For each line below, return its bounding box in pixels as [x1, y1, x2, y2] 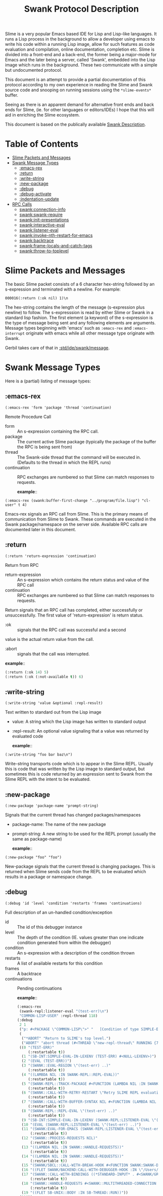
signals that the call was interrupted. [17, 651, 90, 657]
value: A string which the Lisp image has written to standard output [12, 718, 147, 725]
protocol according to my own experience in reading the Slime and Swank [5, 82, 153, 88]
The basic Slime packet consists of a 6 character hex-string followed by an [5, 281, 155, 287]
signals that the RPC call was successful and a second [17, 627, 126, 633]
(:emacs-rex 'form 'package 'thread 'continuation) [5, 405, 112, 410]
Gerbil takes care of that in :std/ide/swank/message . [5, 345, 110, 351]
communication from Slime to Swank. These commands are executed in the [5, 516, 156, 522]
